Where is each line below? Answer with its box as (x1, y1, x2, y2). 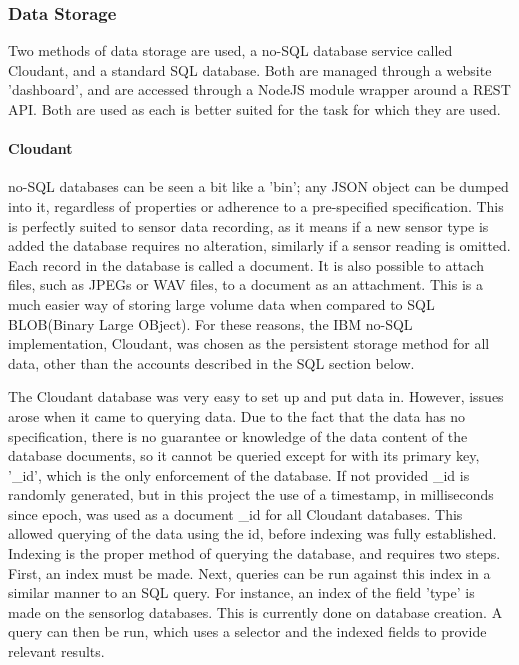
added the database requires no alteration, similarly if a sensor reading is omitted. (8, 235, 511, 256)
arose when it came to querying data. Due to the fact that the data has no (8, 405, 465, 426)
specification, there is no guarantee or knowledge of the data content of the (8, 425, 468, 446)
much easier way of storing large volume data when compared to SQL (8, 293, 435, 314)
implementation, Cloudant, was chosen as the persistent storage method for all (8, 333, 490, 354)
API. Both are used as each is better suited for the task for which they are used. (8, 99, 501, 119)
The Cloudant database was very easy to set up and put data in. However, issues (8, 386, 504, 407)
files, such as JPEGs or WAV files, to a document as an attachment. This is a (8, 274, 483, 295)
